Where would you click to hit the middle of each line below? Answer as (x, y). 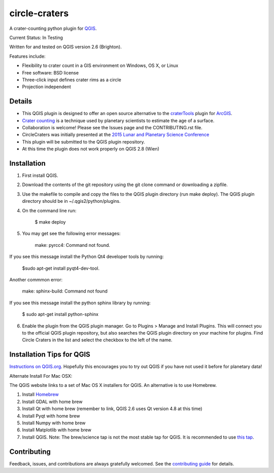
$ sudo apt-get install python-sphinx (60, 314)
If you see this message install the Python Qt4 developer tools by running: (87, 257)
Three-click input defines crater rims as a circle (72, 80)
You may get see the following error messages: (71, 234)
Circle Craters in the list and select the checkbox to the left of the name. (97, 340)
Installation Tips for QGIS (50, 355)
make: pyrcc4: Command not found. (73, 245)
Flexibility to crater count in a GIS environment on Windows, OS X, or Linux (100, 65)
